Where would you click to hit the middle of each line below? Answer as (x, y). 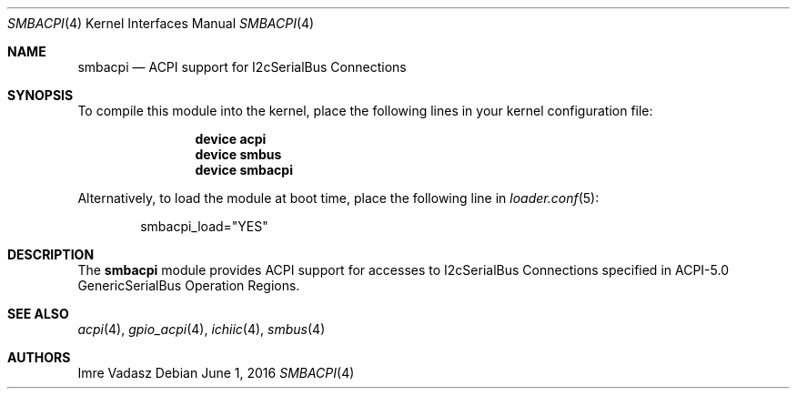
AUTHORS (39, 357)
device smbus (238, 154)
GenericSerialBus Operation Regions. (189, 285)
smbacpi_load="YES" (204, 226)
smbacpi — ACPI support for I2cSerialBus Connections (242, 67)
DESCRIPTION (51, 254)
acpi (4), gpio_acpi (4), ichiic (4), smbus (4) (202, 329)
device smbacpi (244, 170)
